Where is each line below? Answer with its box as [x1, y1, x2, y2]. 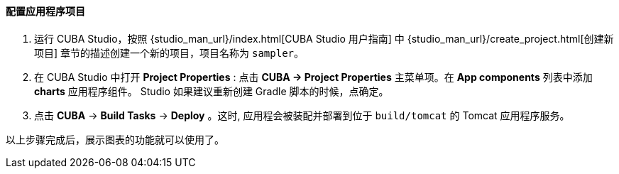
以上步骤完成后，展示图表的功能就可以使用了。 [6, 133, 224, 146]
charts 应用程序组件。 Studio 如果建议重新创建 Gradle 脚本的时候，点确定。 [34, 85, 389, 97]
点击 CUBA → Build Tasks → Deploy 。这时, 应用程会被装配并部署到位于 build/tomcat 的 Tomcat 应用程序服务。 [34, 109, 570, 121]
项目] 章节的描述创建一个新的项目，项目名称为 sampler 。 [34, 46, 304, 59]
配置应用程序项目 [6, 5, 85, 17]
